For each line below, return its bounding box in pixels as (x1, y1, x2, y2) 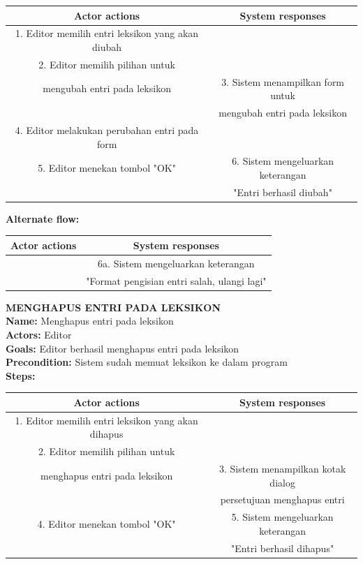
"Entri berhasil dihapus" (231, 540, 334, 555)
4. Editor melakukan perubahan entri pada (15, 122, 199, 137)
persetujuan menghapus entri (220, 492, 345, 507)
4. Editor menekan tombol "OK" (37, 517, 176, 531)
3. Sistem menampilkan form (221, 74, 345, 89)
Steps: (6, 368, 36, 383)
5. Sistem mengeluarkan (231, 510, 334, 524)
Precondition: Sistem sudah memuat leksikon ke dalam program (6, 355, 288, 369)
